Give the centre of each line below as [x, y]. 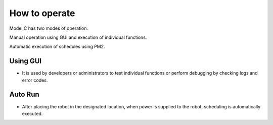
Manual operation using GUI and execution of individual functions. [78, 37]
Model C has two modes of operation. [49, 28]
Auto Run [25, 95]
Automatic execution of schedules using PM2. [57, 47]
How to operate [42, 13]
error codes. [35, 80]
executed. [32, 113]
